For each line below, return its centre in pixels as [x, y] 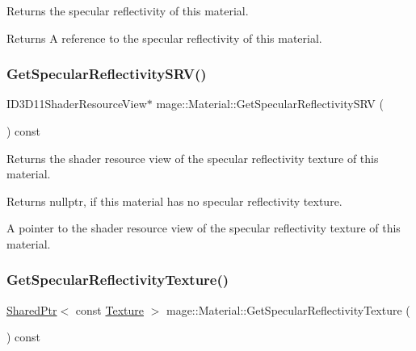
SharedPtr [32, 309]
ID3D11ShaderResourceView [77, 104]
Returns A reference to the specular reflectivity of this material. [164, 38]
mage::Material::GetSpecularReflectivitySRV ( [270, 104]
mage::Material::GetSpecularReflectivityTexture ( [288, 309]
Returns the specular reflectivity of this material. [128, 10]
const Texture [109, 309]
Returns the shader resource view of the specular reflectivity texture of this [193, 158]
